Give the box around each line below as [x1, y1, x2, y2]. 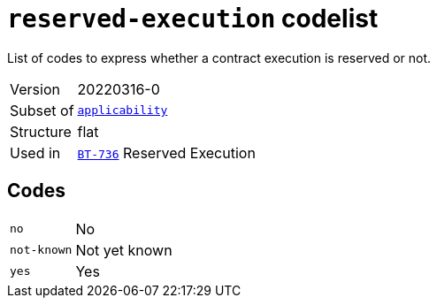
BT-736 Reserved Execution [77, 143, 256, 162]
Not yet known [75, 240, 172, 259]
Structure [10, 122, 72, 141]
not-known [10, 243, 73, 257]
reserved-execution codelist [7, 4, 379, 34]
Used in [10, 143, 61, 162]
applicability [77, 103, 168, 118]
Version [10, 80, 60, 98]
